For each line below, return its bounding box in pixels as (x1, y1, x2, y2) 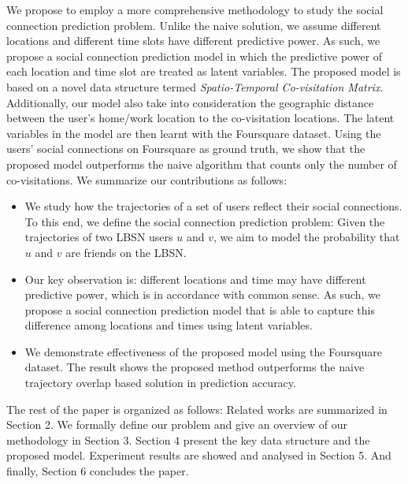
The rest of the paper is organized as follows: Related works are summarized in (6, 400, 388, 417)
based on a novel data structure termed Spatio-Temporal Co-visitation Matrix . (6, 78, 384, 95)
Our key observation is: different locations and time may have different (24, 270, 366, 287)
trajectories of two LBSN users (24, 229, 173, 245)
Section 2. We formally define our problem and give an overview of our (6, 416, 348, 433)
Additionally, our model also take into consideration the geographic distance (6, 94, 374, 110)
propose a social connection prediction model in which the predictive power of (6, 47, 383, 64)
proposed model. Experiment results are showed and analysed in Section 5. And (6, 447, 391, 464)
